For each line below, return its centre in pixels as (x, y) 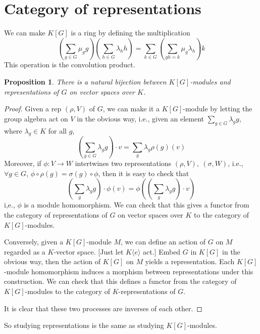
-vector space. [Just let (89, 251)
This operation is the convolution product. (70, 65)
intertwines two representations (123, 163)
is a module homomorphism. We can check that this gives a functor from (137, 205)
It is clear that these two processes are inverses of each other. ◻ (103, 308)
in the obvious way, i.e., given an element (141, 118)
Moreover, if (23, 163)
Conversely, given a (34, 242)
